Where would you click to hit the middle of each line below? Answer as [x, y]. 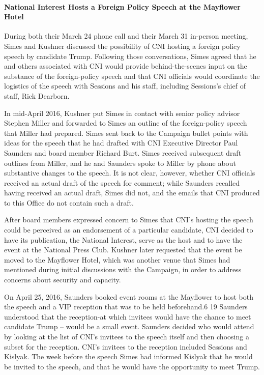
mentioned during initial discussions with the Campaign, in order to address [123, 269]
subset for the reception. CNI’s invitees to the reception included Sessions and [126, 346]
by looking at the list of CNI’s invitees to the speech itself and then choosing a [127, 337]
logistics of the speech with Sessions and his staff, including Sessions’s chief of [125, 86]
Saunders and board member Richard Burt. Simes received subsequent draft [123, 152]
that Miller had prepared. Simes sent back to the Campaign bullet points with [126, 133]
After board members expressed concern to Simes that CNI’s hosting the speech [129, 220]
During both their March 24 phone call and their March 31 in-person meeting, [126, 36]
